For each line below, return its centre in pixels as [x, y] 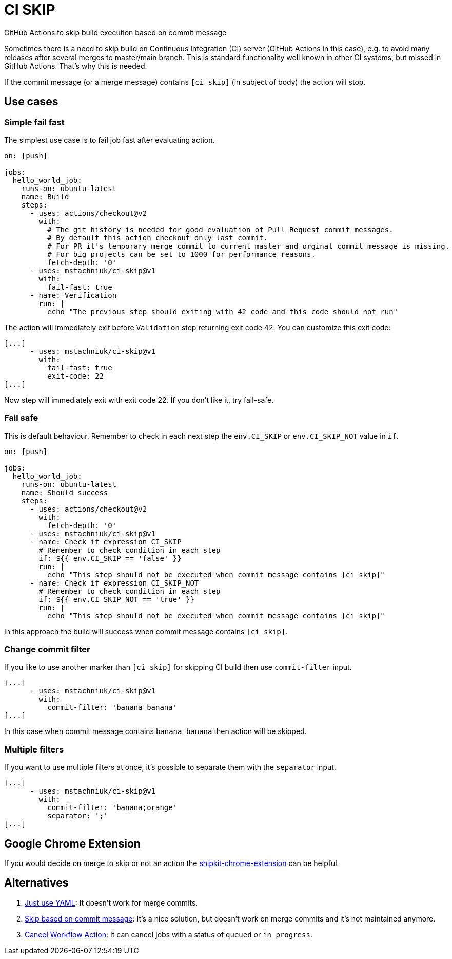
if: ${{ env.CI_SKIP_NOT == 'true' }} [116, 599]
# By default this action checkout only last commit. [158, 238]
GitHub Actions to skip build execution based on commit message [115, 32]
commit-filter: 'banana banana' [112, 708]
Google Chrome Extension [72, 843]
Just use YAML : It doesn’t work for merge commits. [111, 902]
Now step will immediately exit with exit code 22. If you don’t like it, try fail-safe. [139, 400]
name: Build [45, 196]
